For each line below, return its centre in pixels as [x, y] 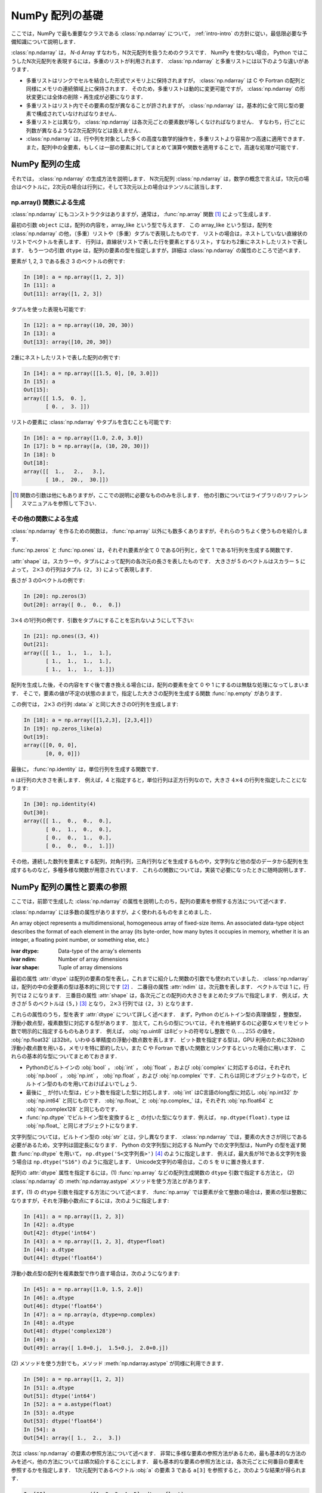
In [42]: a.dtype [49, 1225]
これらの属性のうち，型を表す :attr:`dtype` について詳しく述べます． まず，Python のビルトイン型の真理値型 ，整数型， [158, 1015]
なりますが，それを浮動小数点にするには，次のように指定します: [90, 1200]
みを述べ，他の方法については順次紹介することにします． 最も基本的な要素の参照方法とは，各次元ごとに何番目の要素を [158, 1462]
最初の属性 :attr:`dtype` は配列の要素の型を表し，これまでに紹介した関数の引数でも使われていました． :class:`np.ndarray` [160, 978]
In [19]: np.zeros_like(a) [63, 728]
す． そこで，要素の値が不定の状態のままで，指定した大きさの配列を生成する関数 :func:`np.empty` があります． [148, 693]
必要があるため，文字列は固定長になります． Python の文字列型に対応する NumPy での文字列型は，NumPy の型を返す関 [159, 1145]
